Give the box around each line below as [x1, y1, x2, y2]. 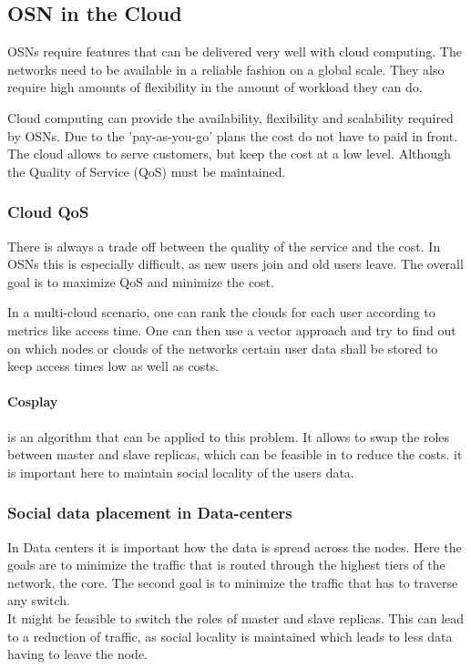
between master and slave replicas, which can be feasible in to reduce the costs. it [7, 445, 463, 464]
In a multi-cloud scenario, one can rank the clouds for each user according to [7, 303, 435, 322]
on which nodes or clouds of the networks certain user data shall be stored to [7, 338, 438, 357]
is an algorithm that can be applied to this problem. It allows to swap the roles [7, 427, 450, 446]
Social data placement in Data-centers [7, 501, 292, 524]
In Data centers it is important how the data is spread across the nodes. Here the [7, 537, 462, 556]
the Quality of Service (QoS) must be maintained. [7, 161, 286, 180]
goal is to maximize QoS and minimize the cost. [7, 272, 274, 291]
